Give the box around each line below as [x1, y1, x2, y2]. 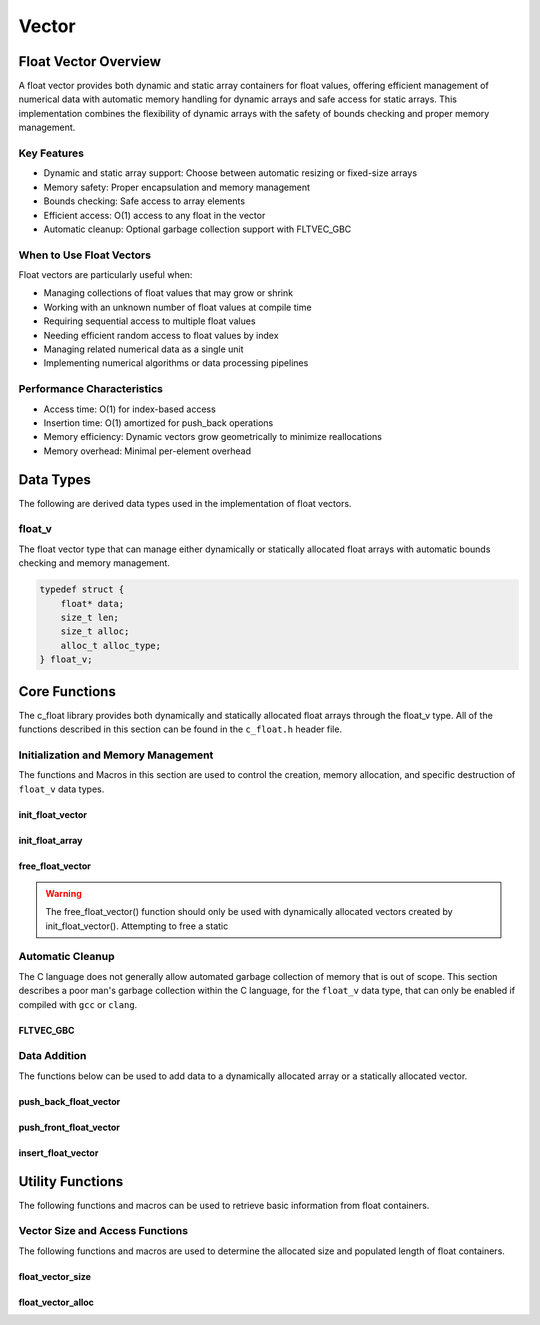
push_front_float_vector [18, 1121, 120, 1133]
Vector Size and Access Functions [18, 1224, 189, 1238]
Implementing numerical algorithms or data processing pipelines [43, 357, 309, 369]
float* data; [60, 598, 125, 609]
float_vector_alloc [18, 1296, 95, 1308]
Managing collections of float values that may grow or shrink [43, 287, 294, 299]
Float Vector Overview [18, 53, 162, 70]
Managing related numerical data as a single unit [43, 343, 244, 355]
